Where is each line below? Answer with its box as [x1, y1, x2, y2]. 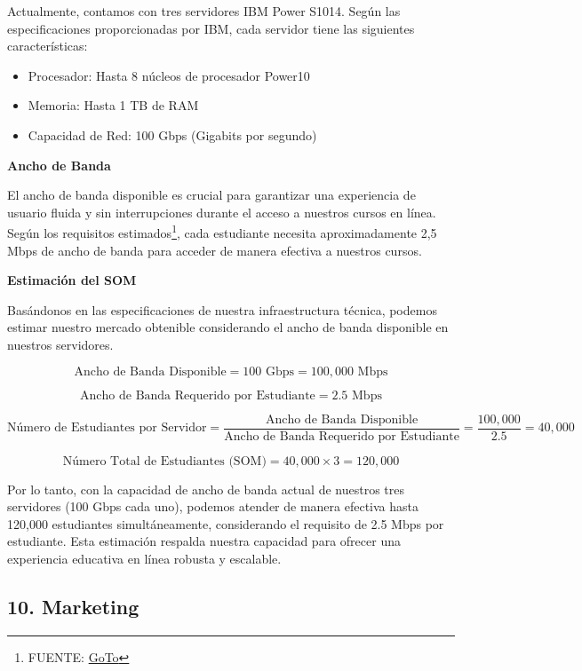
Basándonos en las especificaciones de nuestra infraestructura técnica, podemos [7, 300, 437, 319]
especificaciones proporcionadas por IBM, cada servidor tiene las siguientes [7, 19, 415, 37]
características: [7, 36, 88, 55]
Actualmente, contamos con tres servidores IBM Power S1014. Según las [7, 2, 401, 20]
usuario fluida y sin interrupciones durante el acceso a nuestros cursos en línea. [7, 202, 436, 221]
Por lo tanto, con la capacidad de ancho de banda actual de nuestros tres [7, 479, 404, 498]
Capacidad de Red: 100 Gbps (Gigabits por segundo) [28, 125, 317, 144]
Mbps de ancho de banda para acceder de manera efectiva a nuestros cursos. [7, 241, 422, 259]
